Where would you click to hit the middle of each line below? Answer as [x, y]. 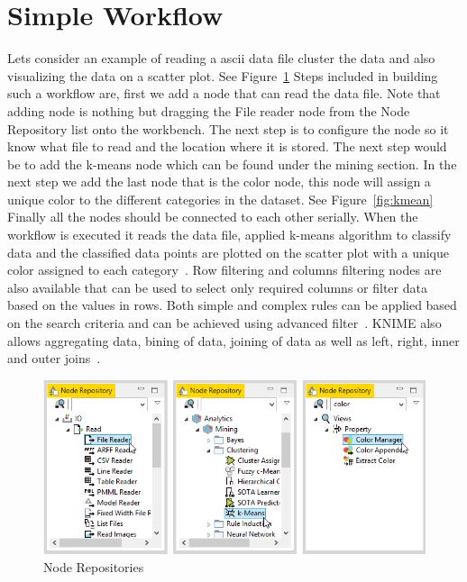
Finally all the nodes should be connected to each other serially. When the [213, 217]
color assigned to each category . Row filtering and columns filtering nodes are [224, 270]
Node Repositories [94, 566]
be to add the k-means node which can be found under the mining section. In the [232, 164]
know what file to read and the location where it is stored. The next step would [227, 146]
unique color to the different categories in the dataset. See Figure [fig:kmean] [220, 199]
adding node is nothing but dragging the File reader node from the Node [209, 110]
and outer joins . [54, 358]
